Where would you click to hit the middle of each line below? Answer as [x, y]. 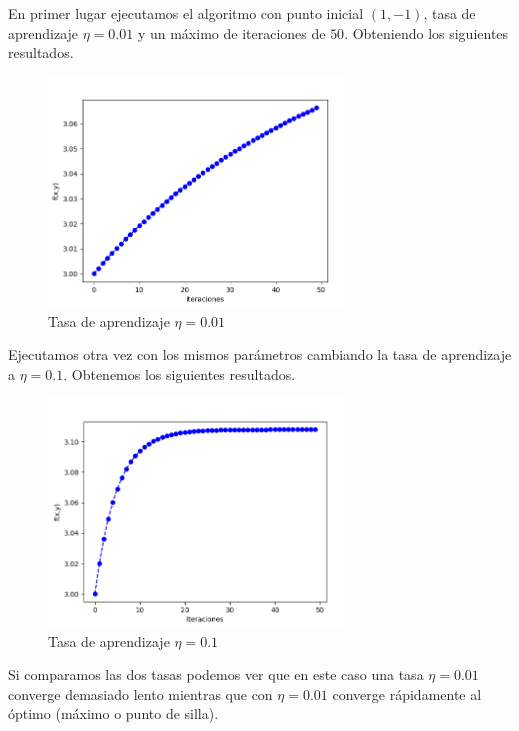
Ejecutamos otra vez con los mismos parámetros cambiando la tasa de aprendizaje [260, 354]
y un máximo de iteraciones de [231, 32]
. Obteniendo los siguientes [426, 32]
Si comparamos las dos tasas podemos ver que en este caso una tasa [216, 674]
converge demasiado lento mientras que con [140, 693]
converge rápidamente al [407, 693]
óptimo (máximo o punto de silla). [113, 713]
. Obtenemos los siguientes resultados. [179, 373]
